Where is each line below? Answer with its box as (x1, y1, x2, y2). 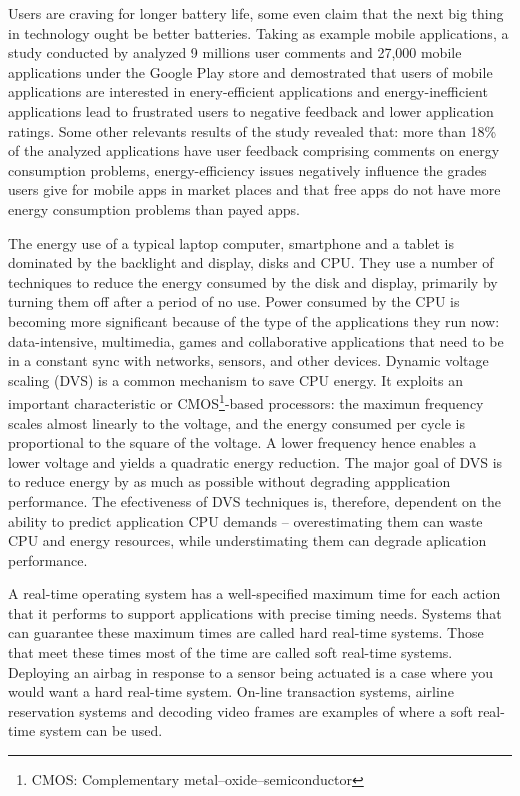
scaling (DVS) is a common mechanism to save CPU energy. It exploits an (8, 369, 463, 390)
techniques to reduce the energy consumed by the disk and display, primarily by (8, 271, 498, 292)
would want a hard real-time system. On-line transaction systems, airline (8, 681, 454, 702)
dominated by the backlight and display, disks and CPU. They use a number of (8, 252, 494, 273)
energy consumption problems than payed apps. (8, 198, 300, 219)
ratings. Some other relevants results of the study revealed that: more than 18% (8, 120, 497, 141)
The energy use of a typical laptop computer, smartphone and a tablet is (8, 232, 455, 253)
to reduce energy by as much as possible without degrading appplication (8, 471, 451, 492)
